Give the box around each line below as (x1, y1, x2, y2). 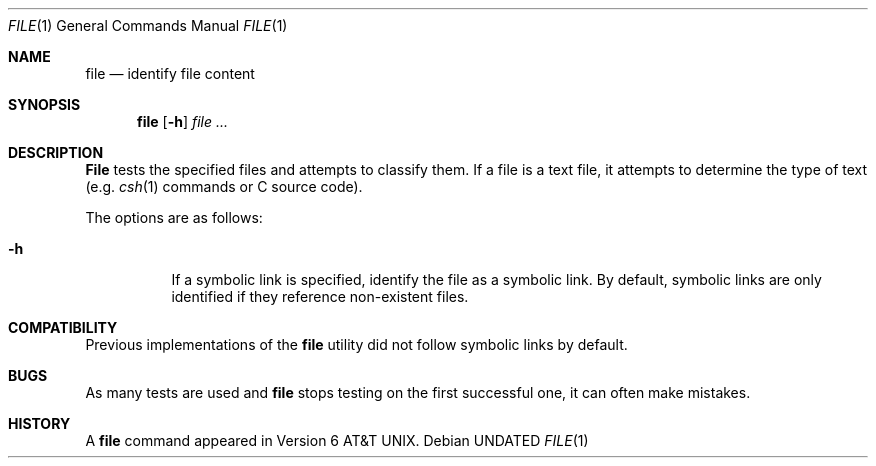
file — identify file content (85, 65, 255, 82)
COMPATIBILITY (8, 319, 118, 336)
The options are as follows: (85, 209, 263, 226)
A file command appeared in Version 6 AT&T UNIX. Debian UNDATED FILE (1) (85, 432, 589, 449)
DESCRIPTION (8, 144, 104, 161)
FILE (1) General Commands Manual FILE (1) (8, 17, 288, 34)
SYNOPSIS (8, 96, 81, 113)
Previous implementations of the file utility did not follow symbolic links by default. (85, 336, 628, 353)
